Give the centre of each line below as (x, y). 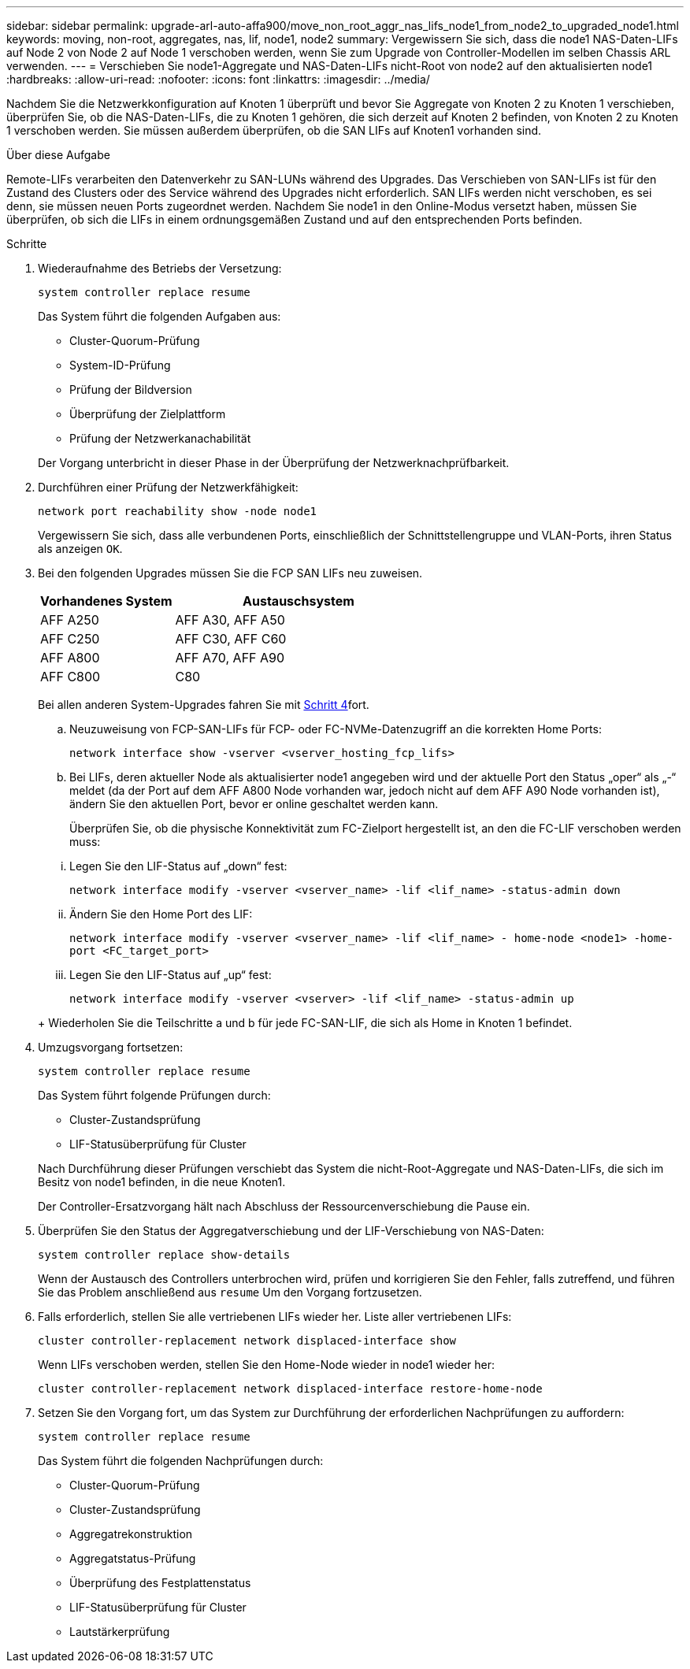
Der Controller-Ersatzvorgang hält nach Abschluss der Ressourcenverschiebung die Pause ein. (284, 1206)
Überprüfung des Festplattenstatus (160, 1583)
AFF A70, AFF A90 (230, 658)
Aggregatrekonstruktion (131, 1534)
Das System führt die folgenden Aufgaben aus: (160, 316)
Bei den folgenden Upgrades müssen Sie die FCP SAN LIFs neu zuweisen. (230, 573)
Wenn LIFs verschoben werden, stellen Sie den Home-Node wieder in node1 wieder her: (267, 1365)
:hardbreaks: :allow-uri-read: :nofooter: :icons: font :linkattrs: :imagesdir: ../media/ (218, 79)
